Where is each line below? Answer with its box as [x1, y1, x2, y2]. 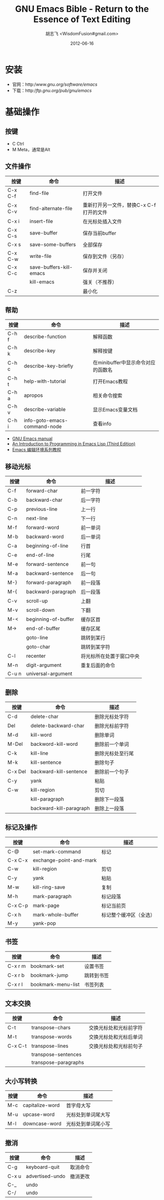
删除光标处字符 [94, 713, 129, 720]
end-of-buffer [26, 625, 60, 632]
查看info [92, 420, 112, 427]
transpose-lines [31, 1042, 69, 1049]
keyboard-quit [26, 1164, 60, 1170]
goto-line [26, 634, 48, 641]
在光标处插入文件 [82, 218, 122, 225]
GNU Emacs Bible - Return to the [15, 3, 149, 15]
